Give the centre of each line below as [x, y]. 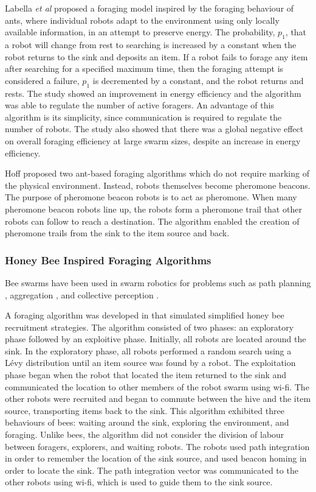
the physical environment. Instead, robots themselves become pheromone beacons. [158, 185]
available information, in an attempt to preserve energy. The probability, [140, 32]
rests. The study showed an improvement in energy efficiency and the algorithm [153, 93]
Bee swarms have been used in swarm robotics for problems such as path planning [158, 282]
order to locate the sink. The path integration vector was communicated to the [152, 470]
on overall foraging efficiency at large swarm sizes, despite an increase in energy [153, 140]
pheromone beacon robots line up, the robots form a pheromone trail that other [153, 209]
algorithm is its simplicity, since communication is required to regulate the [143, 117]
